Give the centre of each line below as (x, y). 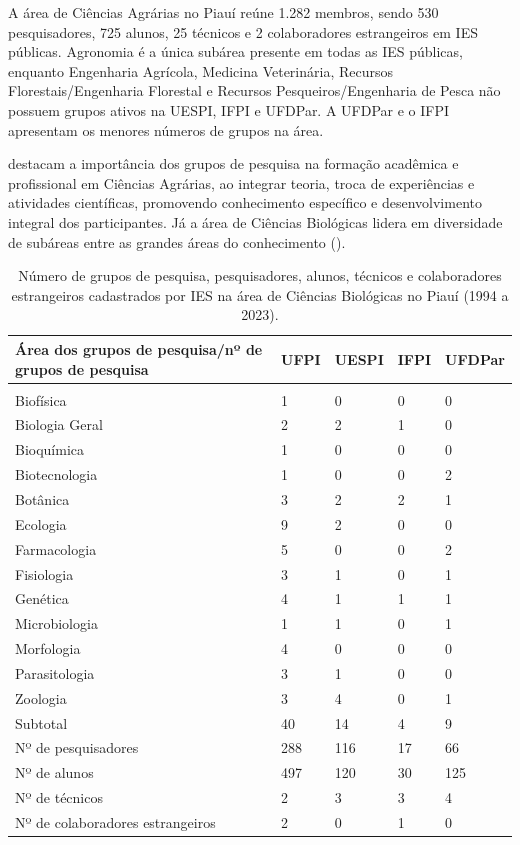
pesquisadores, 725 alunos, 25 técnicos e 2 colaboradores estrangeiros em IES (243, 31)
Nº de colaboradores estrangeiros (115, 821)
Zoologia (41, 697)
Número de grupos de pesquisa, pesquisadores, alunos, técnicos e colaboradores (260, 275)
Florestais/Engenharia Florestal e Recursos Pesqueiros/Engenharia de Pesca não (254, 90)
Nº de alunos (54, 772)
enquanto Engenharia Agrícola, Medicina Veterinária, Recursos (200, 70)
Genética (42, 598)
